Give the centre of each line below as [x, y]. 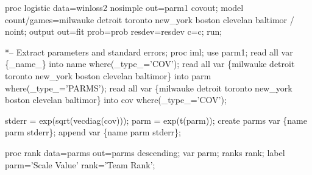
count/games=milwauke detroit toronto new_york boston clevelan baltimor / [150, 19]
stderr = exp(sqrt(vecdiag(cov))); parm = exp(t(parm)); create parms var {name [156, 120]
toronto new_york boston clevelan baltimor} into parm [108, 75]
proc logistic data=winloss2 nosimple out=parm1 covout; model [124, 7]
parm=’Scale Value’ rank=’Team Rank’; [80, 164]
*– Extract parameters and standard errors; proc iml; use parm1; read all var [149, 52]
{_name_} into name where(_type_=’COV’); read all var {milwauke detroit [150, 64]
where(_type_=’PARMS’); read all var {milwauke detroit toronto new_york [149, 87]
